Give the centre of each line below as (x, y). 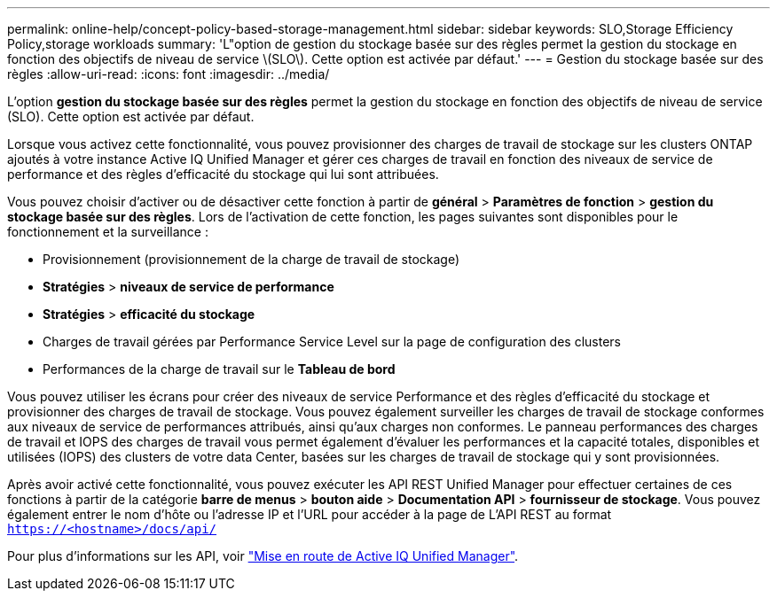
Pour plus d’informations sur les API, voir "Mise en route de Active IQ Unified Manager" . (263, 556)
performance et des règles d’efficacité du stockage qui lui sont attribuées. (223, 174)
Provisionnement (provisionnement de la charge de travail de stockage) (251, 259)
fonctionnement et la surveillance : (108, 232)
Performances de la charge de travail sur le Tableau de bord (219, 369)
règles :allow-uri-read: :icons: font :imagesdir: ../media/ (169, 74)
